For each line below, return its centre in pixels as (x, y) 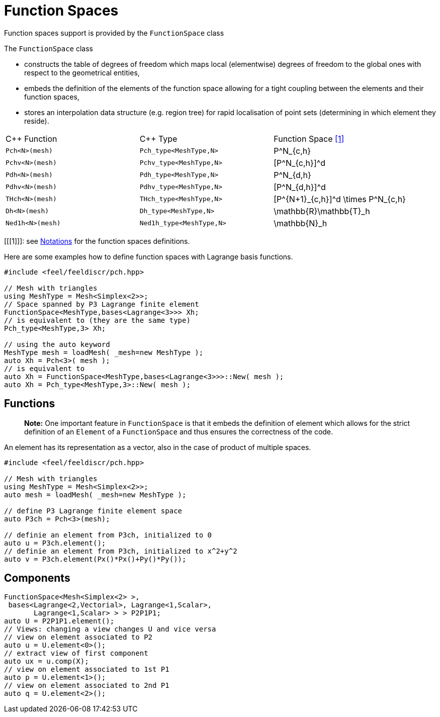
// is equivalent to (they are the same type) (97, 320)
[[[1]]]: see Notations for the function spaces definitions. (97, 241)
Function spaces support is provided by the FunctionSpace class (114, 33)
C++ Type (158, 139)
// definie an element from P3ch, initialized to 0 (108, 535)
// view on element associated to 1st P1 (87, 669)
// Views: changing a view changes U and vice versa (110, 629)
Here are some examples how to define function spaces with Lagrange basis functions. (149, 256)
